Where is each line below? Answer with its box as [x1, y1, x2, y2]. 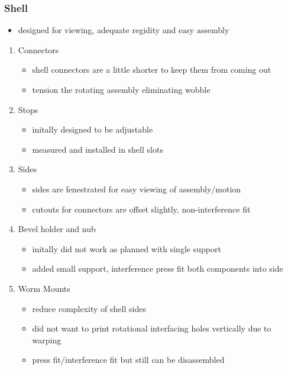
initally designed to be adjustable [32, 123, 153, 136]
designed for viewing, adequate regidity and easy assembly [18, 24, 229, 36]
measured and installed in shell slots [32, 143, 163, 155]
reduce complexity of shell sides [32, 302, 146, 314]
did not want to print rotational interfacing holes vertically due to [32, 322, 271, 334]
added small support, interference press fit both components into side [32, 262, 283, 275]
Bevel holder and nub [18, 223, 96, 235]
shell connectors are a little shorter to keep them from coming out [32, 63, 271, 76]
